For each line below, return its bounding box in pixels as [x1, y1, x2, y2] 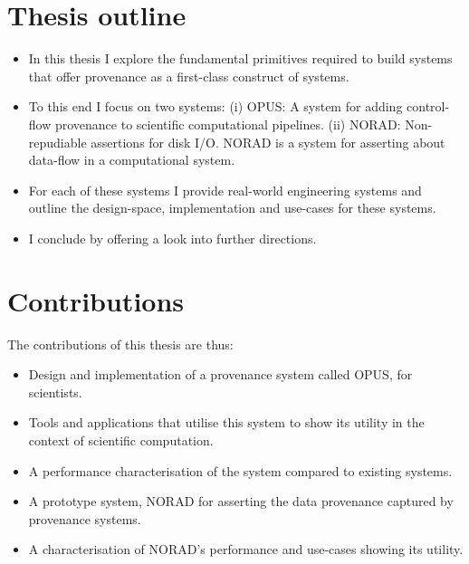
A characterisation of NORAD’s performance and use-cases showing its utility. [28, 540, 464, 559]
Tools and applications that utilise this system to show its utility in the [28, 413, 425, 432]
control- [407, 97, 450, 116]
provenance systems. [28, 509, 141, 528]
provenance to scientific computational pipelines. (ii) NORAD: [54, 114, 401, 133]
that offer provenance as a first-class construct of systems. [28, 66, 349, 85]
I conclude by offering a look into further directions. [28, 228, 317, 247]
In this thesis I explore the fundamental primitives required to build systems [28, 49, 453, 68]
